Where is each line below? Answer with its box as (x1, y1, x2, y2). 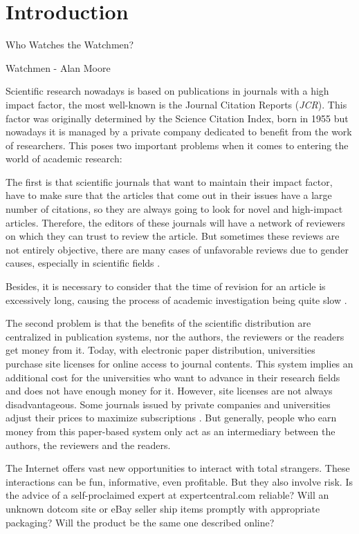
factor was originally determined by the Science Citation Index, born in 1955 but (6, 111, 349, 125)
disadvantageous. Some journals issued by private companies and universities (6, 397, 331, 411)
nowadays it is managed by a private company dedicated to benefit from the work (6, 124, 352, 139)
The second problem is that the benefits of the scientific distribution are (6, 316, 311, 330)
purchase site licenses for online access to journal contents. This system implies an (6, 356, 353, 370)
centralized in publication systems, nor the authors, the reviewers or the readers (6, 329, 344, 343)
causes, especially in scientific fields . (6, 256, 160, 270)
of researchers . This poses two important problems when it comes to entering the (6, 137, 349, 152)
